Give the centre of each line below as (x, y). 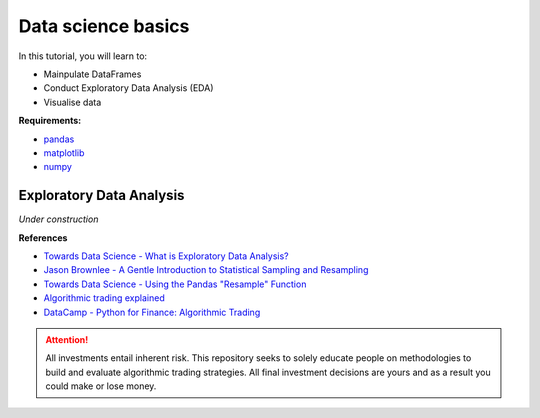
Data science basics (104, 26)
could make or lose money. (101, 386)
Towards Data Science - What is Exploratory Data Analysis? (166, 256)
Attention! (67, 339)
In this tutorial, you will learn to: (83, 56)
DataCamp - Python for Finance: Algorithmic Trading (152, 312)
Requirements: (50, 121)
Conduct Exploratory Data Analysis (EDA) (128, 88)
